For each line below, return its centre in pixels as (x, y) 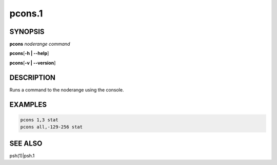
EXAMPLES (28, 105)
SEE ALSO (26, 143)
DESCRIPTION (33, 77)
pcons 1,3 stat (39, 120)
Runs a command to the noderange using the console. (67, 89)
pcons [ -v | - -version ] (33, 63)
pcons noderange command (40, 44)
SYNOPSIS (27, 32)
